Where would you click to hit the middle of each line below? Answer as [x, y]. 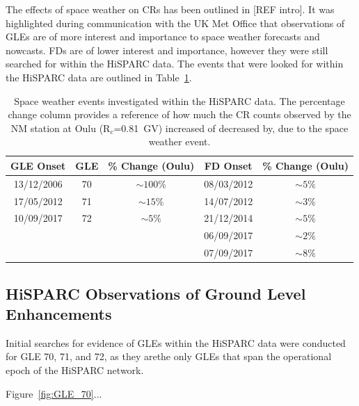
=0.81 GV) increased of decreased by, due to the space [231, 128]
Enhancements [59, 314]
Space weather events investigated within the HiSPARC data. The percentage [179, 100]
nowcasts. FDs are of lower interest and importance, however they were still [167, 50]
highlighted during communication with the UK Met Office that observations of [175, 23]
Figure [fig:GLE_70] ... [54, 393]
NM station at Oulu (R [61, 128]
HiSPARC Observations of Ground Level [156, 293]
